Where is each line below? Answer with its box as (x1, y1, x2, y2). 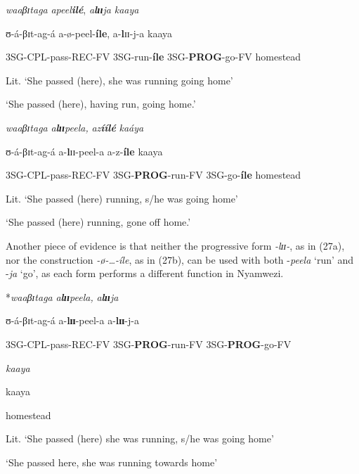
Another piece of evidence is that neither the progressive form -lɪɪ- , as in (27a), (6, 238, 345, 252)
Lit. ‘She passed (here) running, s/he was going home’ (6, 191, 238, 205)
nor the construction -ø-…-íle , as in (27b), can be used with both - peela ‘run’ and (6, 252, 354, 267)
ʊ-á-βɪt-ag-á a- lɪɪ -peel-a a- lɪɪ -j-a (6, 313, 139, 328)
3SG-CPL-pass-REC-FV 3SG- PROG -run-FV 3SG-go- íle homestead (6, 167, 301, 182)
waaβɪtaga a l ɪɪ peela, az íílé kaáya (6, 120, 144, 134)
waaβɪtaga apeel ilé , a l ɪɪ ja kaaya (6, 2, 139, 16)
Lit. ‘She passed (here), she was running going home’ (6, 72, 233, 87)
